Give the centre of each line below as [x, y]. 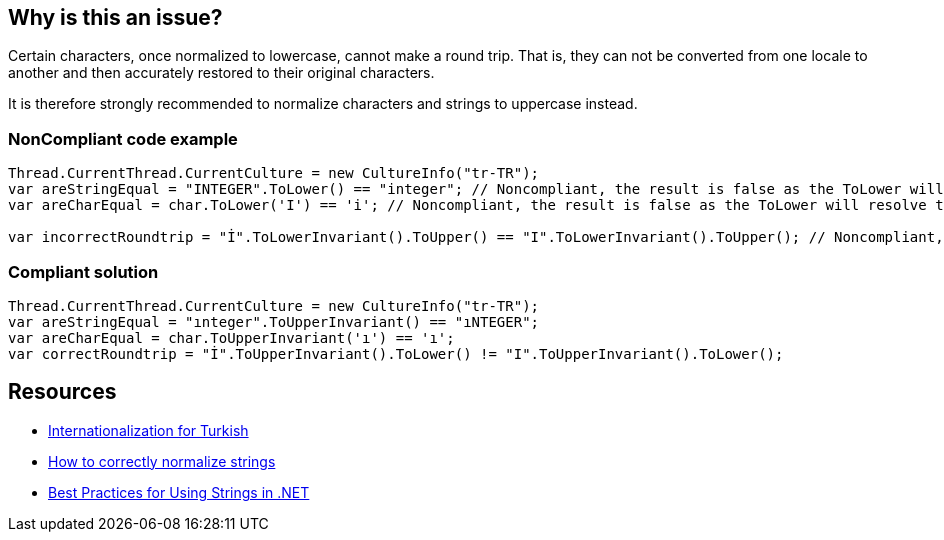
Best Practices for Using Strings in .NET [179, 492]
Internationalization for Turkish [148, 430]
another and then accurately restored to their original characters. [221, 73]
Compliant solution [83, 271]
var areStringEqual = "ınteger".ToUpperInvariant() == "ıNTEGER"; [274, 321]
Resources [62, 392]
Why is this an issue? [115, 17]
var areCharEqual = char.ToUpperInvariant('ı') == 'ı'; [231, 337]
